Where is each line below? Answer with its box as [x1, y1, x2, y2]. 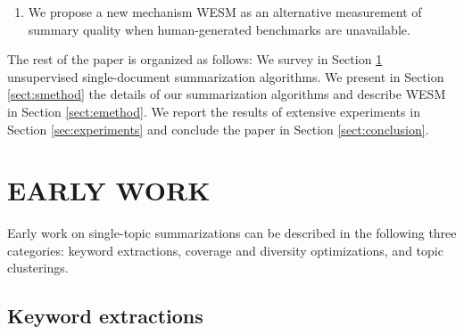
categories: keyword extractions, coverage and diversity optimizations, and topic [7, 240, 443, 259]
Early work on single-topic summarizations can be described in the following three [7, 224, 457, 242]
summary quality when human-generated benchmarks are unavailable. [28, 20, 410, 38]
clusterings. [7, 258, 69, 277]
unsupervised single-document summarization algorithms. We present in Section [7, 67, 444, 86]
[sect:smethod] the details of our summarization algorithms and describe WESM [7, 85, 446, 103]
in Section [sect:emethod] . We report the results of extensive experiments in [7, 102, 420, 120]
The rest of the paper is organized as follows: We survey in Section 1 [7, 50, 383, 69]
